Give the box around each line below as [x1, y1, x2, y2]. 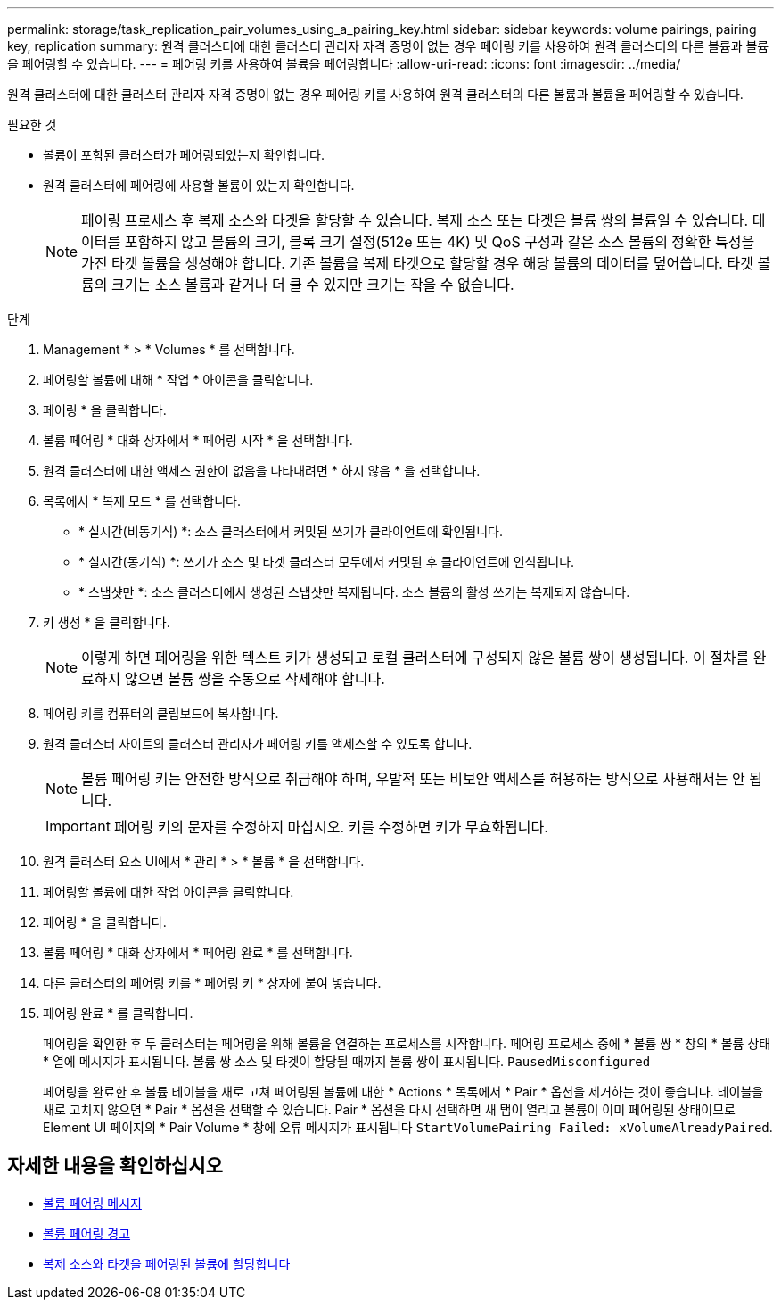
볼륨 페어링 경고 [43, 1225, 131, 1241]
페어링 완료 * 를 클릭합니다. [43, 1005, 193, 1021]
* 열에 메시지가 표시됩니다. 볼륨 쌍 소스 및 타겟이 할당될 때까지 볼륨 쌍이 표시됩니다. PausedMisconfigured [43, 1054, 651, 1069]
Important [45, 817, 111, 835]
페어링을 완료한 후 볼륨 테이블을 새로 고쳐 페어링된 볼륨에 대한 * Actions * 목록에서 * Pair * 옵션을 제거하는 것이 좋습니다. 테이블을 [43, 1084, 764, 1099]
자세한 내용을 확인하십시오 [7, 1154, 223, 1178]
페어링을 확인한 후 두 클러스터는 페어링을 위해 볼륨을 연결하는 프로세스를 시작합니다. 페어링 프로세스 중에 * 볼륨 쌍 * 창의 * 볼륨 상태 [43, 1036, 771, 1051]
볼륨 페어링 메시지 [43, 1195, 142, 1211]
